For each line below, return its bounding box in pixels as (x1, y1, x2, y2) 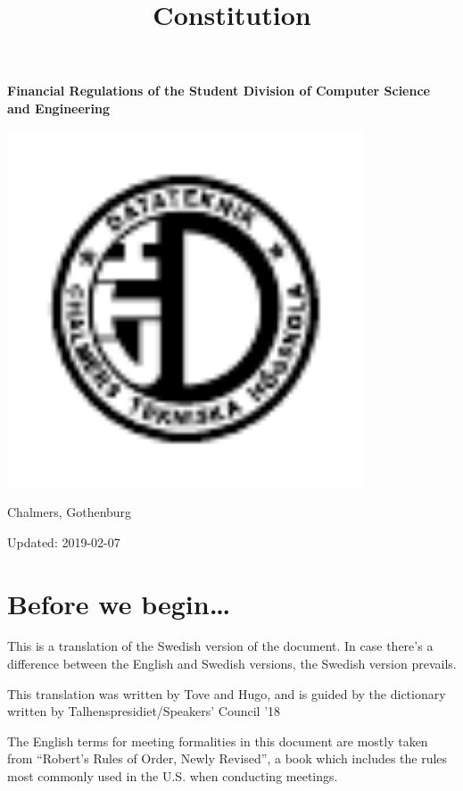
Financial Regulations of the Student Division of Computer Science (7, 81, 430, 100)
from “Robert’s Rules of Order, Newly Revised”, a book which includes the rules (7, 749, 448, 768)
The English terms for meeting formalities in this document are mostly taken (7, 731, 428, 750)
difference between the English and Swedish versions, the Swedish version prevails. (7, 654, 457, 673)
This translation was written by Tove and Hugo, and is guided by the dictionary (7, 684, 446, 703)
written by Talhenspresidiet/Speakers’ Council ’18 (7, 702, 281, 720)
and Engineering (7, 98, 110, 117)
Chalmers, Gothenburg (7, 503, 132, 521)
